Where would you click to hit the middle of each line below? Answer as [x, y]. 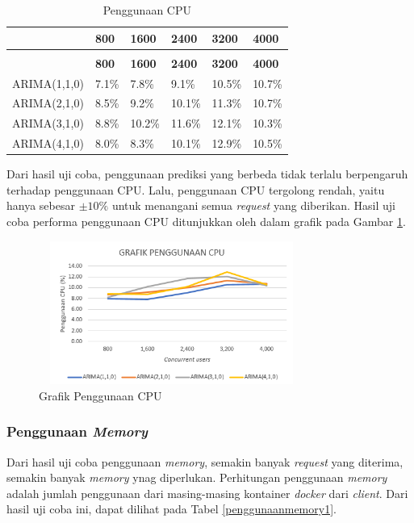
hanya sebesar [41, 205]
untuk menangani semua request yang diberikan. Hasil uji [253, 205]
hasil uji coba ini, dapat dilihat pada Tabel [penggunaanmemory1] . [171, 509]
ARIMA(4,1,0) [48, 143]
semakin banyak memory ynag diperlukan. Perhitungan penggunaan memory [197, 477]
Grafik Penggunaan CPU [100, 395]
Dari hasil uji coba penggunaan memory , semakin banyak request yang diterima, [205, 461]
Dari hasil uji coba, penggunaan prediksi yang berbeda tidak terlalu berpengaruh [207, 174]
